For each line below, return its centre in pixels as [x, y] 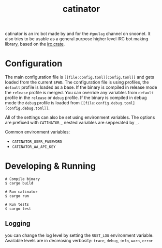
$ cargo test [18, 209]
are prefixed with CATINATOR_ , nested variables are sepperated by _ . [72, 123]
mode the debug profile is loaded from [42, 103]
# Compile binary [22, 179]
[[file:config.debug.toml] [108, 103]
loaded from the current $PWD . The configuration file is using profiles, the [77, 82]
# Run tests [17, 205]
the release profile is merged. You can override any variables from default [79, 93]
